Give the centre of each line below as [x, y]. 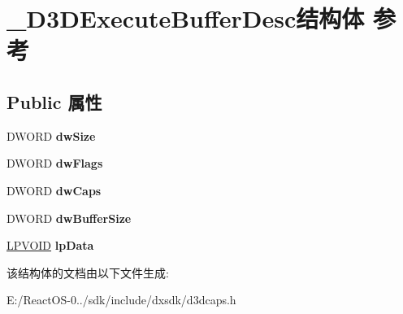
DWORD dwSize [51, 135]
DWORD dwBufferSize [69, 218]
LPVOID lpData [50, 245]
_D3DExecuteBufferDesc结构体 [186, 18]
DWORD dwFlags [55, 163]
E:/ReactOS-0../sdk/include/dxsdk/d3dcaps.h [121, 300]
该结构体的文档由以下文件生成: [88, 272]
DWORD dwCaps [54, 190]
